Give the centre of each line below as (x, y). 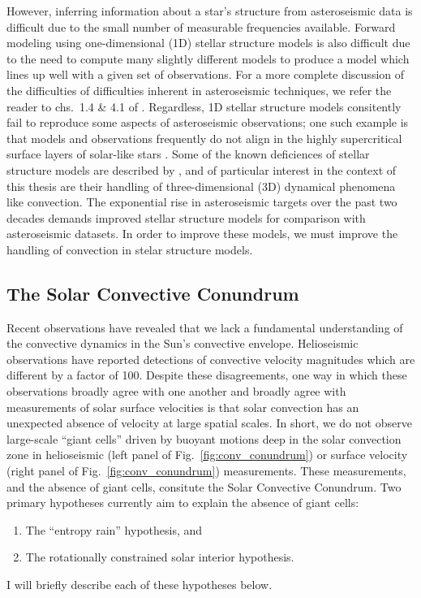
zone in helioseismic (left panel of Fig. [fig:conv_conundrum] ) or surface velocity (207, 455)
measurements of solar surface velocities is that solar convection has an (183, 407)
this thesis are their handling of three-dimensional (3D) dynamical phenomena (201, 186)
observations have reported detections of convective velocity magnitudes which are (211, 359)
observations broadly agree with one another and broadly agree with (176, 391)
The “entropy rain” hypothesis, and (114, 529)
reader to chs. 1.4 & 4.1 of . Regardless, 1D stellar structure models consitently (204, 106)
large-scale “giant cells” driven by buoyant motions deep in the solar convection (204, 438)
